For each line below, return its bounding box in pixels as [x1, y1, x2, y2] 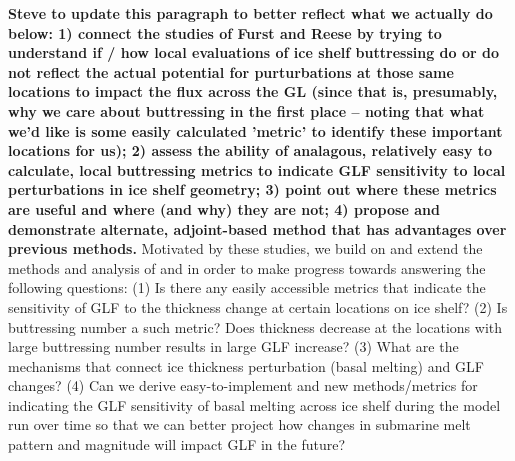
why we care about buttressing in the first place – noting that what [8, 100, 485, 121]
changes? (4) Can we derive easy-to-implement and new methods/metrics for [8, 375, 478, 396]
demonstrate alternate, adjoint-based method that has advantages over [8, 218, 507, 239]
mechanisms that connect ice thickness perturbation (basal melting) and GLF [8, 355, 484, 376]
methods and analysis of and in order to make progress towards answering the [8, 257, 486, 278]
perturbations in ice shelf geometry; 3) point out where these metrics [8, 179, 497, 200]
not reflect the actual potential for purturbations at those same [8, 61, 454, 82]
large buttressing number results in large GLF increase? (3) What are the [8, 336, 459, 357]
